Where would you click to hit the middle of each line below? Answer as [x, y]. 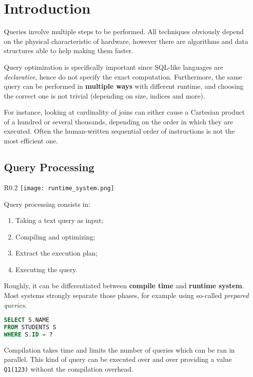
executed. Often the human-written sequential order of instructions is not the [119, 131]
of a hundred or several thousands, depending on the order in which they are [118, 121]
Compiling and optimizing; [55, 236]
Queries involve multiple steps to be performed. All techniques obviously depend [124, 31]
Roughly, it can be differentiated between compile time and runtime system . [124, 286]
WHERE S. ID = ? [29, 335]
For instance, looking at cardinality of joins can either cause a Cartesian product [125, 112]
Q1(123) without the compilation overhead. [69, 369]
